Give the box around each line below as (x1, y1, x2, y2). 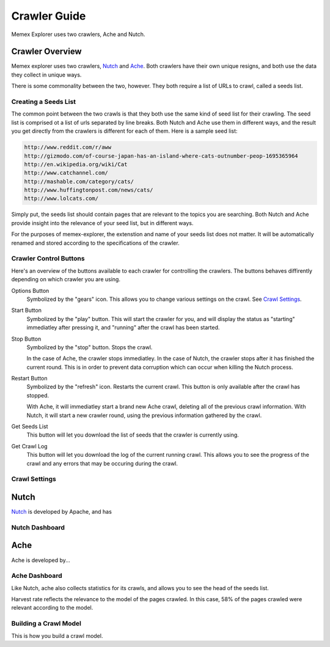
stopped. (26, 391, 50, 399)
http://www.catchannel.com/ (24, 169, 108, 177)
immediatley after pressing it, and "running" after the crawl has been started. (26, 324, 220, 331)
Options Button (11, 287, 50, 294)
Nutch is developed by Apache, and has (11, 508, 112, 516)
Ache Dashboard (11, 572, 62, 580)
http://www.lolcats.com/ (24, 195, 99, 202)
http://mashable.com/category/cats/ (24, 178, 134, 185)
